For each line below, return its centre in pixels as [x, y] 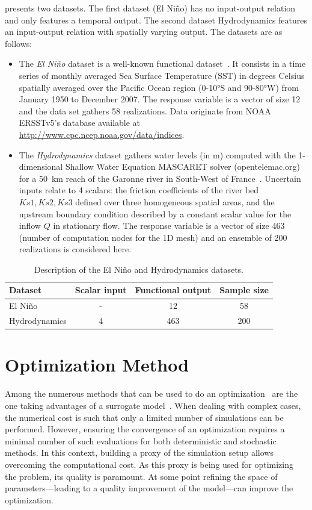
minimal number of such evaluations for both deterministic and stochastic [141, 440]
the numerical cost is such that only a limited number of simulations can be [144, 417]
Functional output [173, 290]
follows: [19, 43]
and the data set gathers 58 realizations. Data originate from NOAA [145, 110]
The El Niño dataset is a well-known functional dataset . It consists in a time [162, 64]
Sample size [244, 290]
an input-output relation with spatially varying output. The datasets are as [144, 32]
